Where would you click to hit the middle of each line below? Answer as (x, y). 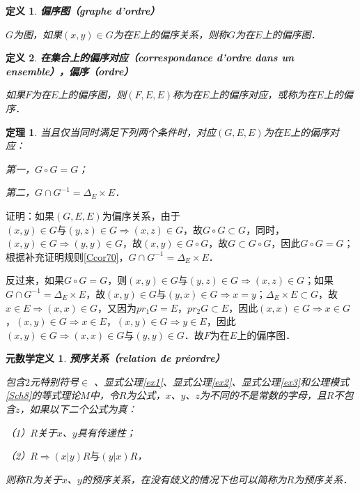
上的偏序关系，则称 (184, 34)
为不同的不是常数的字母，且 (263, 395)
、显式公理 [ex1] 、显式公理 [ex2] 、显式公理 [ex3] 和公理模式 (222, 381)
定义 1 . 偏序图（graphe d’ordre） (83, 10)
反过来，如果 (35, 280)
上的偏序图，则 (92, 95)
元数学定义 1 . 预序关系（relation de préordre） (115, 358)
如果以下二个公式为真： (83, 409)
